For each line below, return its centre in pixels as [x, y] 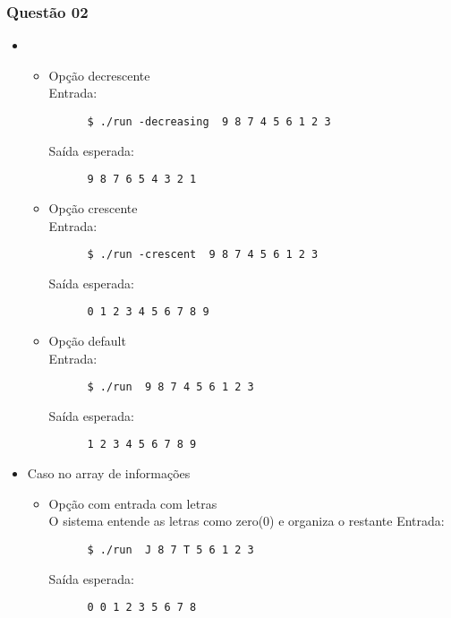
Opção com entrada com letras [133, 503]
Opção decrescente [99, 75]
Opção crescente [93, 207]
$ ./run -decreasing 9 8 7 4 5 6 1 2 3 [209, 122]
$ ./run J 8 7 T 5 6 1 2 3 [170, 549]
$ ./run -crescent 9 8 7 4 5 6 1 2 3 [203, 255]
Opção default [87, 340]
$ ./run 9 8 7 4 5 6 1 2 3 [170, 387]
